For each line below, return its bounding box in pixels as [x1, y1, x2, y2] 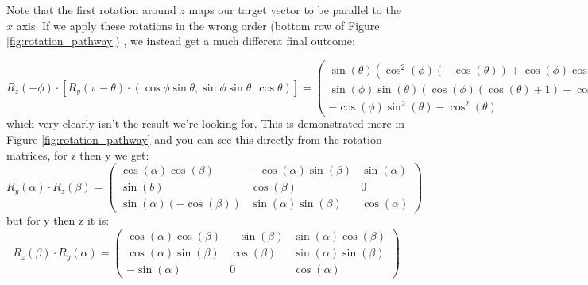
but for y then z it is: [6, 212, 110, 229]
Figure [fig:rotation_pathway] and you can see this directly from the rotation [6, 131, 382, 148]
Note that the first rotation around [6, 2, 176, 17]
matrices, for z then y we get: [6, 146, 149, 163]
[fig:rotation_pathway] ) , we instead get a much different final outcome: [6, 33, 355, 49]
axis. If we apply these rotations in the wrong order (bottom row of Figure [16, 17, 380, 33]
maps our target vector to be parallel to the [188, 2, 401, 17]
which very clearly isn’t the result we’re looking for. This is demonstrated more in [6, 115, 405, 132]
